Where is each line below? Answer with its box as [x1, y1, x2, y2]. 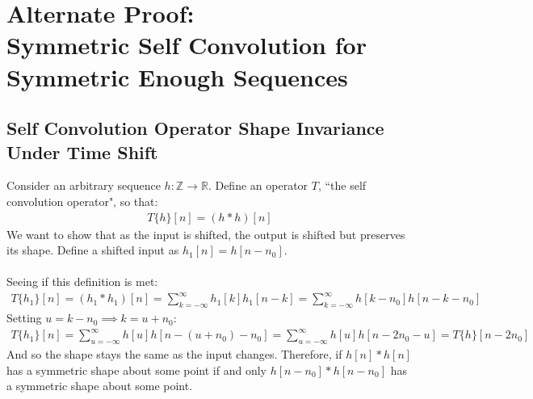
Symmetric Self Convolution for [6, 28, 367, 61]
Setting [6, 309, 42, 326]
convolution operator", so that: [6, 192, 158, 209]
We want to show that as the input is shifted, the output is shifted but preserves [6, 225, 405, 242]
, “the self [317, 177, 367, 194]
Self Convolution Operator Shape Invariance [6, 115, 384, 141]
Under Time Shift [6, 139, 158, 164]
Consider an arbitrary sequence [6, 177, 161, 194]
